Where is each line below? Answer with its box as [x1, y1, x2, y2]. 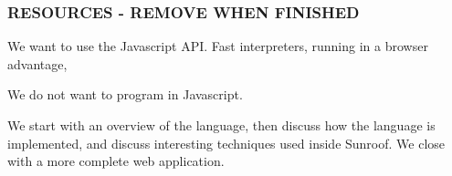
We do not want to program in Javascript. [7, 85, 243, 104]
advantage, [7, 54, 68, 73]
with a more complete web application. [7, 151, 225, 171]
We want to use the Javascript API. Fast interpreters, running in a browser [7, 36, 428, 56]
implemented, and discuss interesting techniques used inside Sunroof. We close [7, 133, 446, 152]
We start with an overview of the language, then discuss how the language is [7, 116, 436, 134]
